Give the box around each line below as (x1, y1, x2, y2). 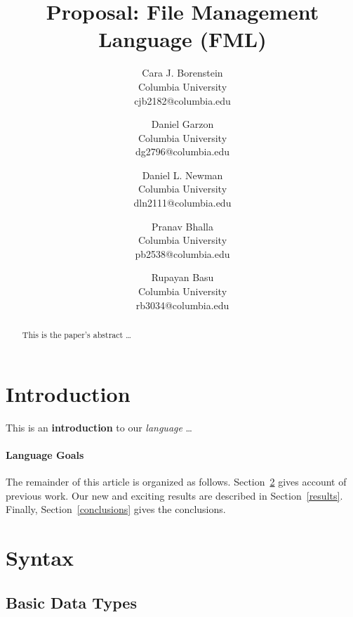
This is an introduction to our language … (6, 420, 192, 434)
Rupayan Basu (151, 270, 214, 285)
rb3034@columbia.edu (135, 297, 229, 312)
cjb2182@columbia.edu (134, 93, 231, 108)
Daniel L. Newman (142, 167, 223, 182)
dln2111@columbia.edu (133, 195, 232, 210)
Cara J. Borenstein (142, 65, 223, 80)
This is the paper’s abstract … (22, 329, 132, 341)
